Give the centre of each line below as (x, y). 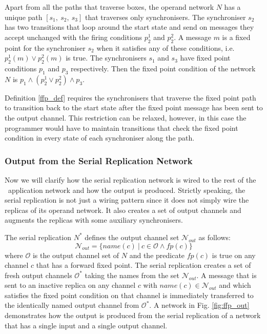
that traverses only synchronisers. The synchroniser (165, 17)
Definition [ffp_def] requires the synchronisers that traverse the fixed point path (130, 97)
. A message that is (227, 275)
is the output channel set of (76, 255)
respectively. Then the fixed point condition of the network (163, 68)
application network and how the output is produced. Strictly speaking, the (127, 190)
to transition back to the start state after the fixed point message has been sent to (134, 107)
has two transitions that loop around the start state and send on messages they (129, 27)
